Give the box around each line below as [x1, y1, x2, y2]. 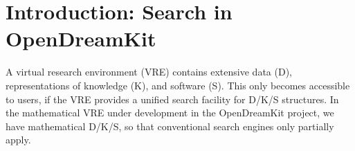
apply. [6, 132, 31, 147]
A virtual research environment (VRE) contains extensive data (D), [6, 64, 292, 79]
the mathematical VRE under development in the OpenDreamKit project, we [6, 105, 334, 120]
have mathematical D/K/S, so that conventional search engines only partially [6, 118, 334, 133]
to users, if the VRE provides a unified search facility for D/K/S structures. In [6, 91, 339, 106]
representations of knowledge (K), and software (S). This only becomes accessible [6, 78, 350, 92]
